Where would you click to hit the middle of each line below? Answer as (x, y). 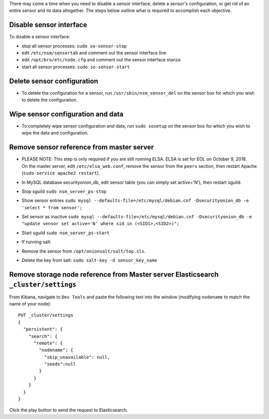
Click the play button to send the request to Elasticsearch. (68, 410)
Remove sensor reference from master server (81, 147)
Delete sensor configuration (54, 81)
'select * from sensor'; (52, 208)
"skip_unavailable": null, (77, 357)
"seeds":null (60, 364)
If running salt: (37, 242)
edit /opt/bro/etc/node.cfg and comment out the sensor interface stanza (101, 60)
